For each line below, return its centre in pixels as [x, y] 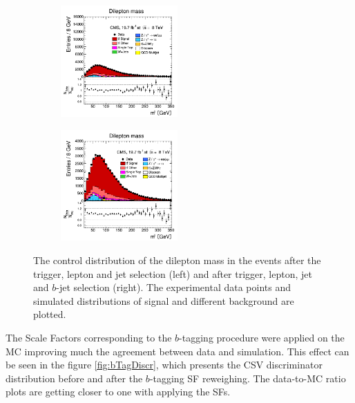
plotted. [50, 314]
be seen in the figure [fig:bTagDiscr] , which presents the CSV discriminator [164, 365]
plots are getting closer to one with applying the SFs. [118, 392]
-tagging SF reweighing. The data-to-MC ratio [248, 378]
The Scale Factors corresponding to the [89, 337]
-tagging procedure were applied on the [262, 337]
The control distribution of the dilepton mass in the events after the [177, 260]
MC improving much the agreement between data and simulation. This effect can [177, 351]
